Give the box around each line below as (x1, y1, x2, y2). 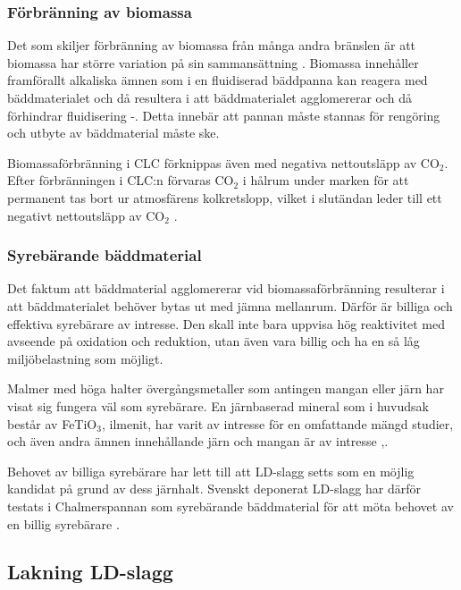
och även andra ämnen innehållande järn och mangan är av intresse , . (7, 432, 389, 451)
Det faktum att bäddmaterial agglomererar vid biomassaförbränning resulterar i (7, 279, 445, 298)
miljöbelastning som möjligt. (7, 349, 163, 367)
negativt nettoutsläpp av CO (7, 206, 165, 224)
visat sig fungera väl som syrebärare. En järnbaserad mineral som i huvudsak (7, 396, 429, 415)
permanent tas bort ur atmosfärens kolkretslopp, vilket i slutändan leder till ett (7, 188, 442, 206)
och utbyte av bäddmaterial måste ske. (7, 123, 220, 142)
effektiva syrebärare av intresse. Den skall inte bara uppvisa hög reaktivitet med (7, 314, 446, 333)
